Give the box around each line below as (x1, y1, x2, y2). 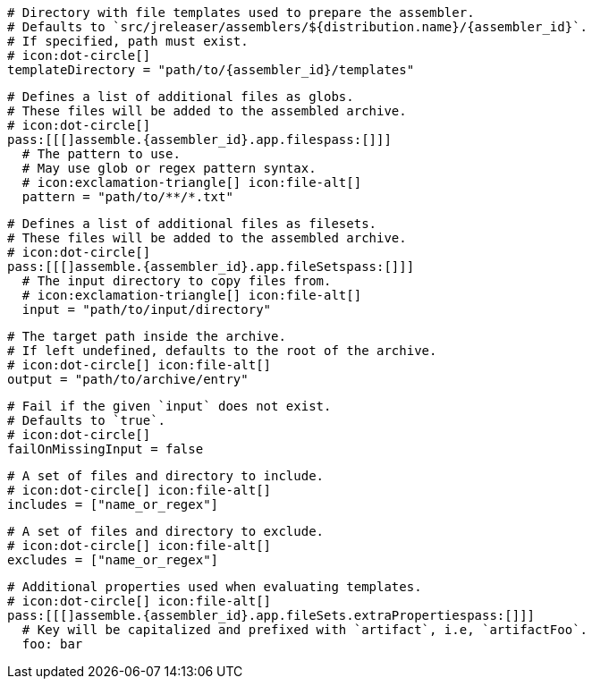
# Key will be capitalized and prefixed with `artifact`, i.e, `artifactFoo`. (21, 622, 588, 637)
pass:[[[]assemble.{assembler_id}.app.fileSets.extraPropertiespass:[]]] (7, 608, 536, 622)
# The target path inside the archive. (7, 329, 286, 343)
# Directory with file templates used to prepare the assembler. (7, 5, 475, 20)
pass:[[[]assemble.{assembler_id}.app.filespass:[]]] (7, 132, 392, 147)
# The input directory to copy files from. (21, 274, 332, 288)
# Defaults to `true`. (7, 413, 166, 428)
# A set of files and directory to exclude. (7, 524, 325, 538)
